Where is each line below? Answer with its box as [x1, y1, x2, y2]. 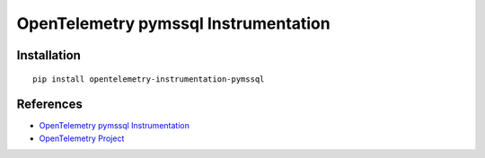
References [16, 97, 83, 112]
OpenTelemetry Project [39, 133, 125, 144]
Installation [16, 48, 81, 63]
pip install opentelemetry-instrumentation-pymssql [32, 74, 265, 84]
